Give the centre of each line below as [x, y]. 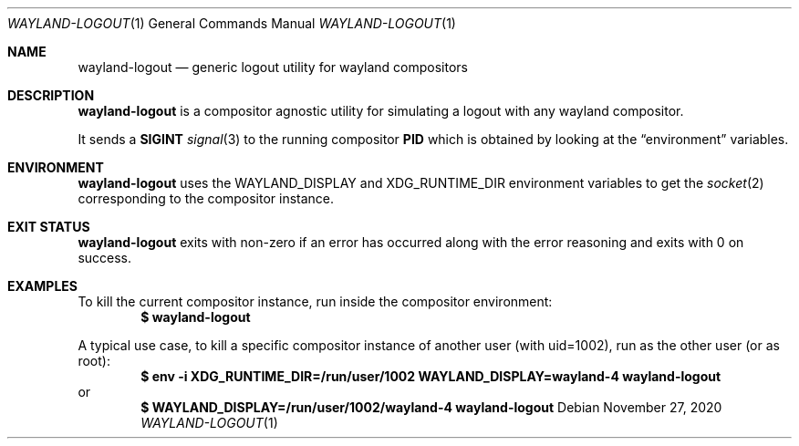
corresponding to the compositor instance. [206, 198]
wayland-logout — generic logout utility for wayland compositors [273, 67]
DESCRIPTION [51, 95]
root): [94, 361]
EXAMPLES [42, 286]
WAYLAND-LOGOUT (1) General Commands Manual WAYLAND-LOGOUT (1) [232, 23]
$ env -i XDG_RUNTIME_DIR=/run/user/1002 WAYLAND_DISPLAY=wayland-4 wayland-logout [431, 376]
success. [105, 258]
